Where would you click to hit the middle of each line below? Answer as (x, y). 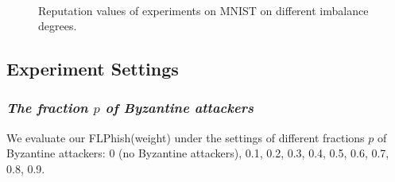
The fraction (47, 108)
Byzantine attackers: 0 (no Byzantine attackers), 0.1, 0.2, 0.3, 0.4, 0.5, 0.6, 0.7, (198, 153)
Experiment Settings (93, 69)
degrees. (58, 26)
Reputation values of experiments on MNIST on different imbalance (203, 10)
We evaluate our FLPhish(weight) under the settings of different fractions (186, 137)
